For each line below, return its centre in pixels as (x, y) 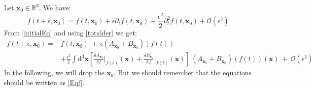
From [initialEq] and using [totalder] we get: (70, 32)
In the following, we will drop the (54, 73)
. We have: (55, 7)
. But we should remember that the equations (182, 73)
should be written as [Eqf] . (44, 82)
